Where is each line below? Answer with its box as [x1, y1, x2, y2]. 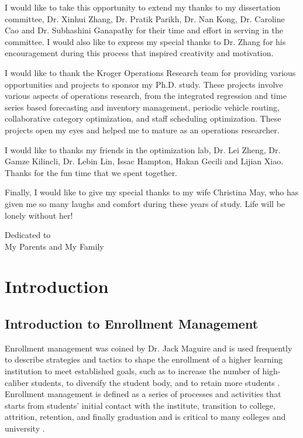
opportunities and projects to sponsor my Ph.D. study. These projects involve [5, 78, 283, 90]
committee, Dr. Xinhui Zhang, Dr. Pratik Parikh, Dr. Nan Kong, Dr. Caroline [5, 12, 285, 25]
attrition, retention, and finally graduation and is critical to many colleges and [5, 411, 286, 423]
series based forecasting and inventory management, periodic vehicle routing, [5, 101, 280, 113]
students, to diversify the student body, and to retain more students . [31, 376, 280, 388]
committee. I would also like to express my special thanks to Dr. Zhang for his [5, 35, 286, 47]
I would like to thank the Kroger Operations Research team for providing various [5, 66, 296, 78]
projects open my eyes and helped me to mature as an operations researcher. [5, 123, 280, 136]
